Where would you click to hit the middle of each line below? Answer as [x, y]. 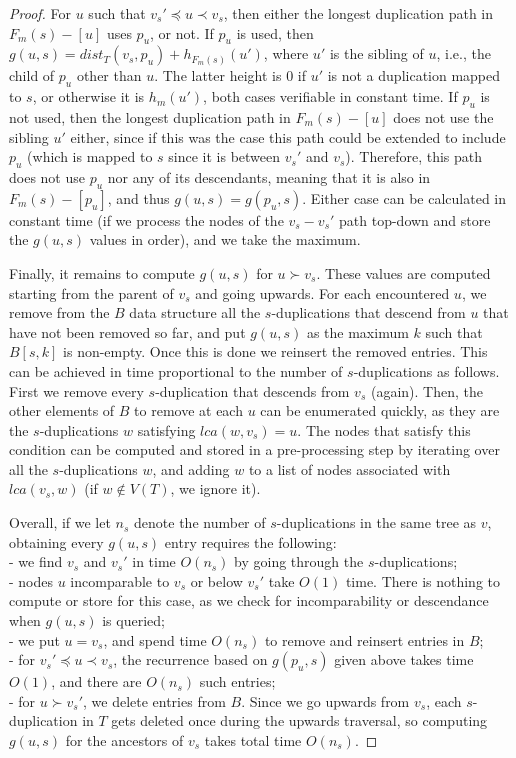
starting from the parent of [91, 292]
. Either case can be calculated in [404, 197]
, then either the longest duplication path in [358, 13]
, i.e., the [463, 53]
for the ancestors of [124, 740]
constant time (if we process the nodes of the [146, 219]
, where [286, 53]
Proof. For [40, 13]
